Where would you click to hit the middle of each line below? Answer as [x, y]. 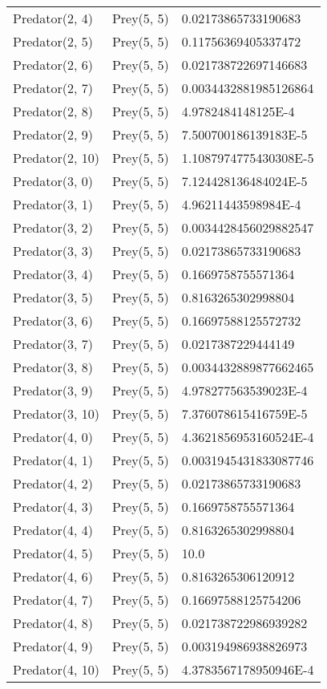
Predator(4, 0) [53, 437]
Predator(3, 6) [53, 320]
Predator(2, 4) [53, 18]
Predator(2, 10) [56, 158]
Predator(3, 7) [53, 344]
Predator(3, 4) [53, 274]
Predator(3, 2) [53, 227]
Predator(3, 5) [53, 297]
